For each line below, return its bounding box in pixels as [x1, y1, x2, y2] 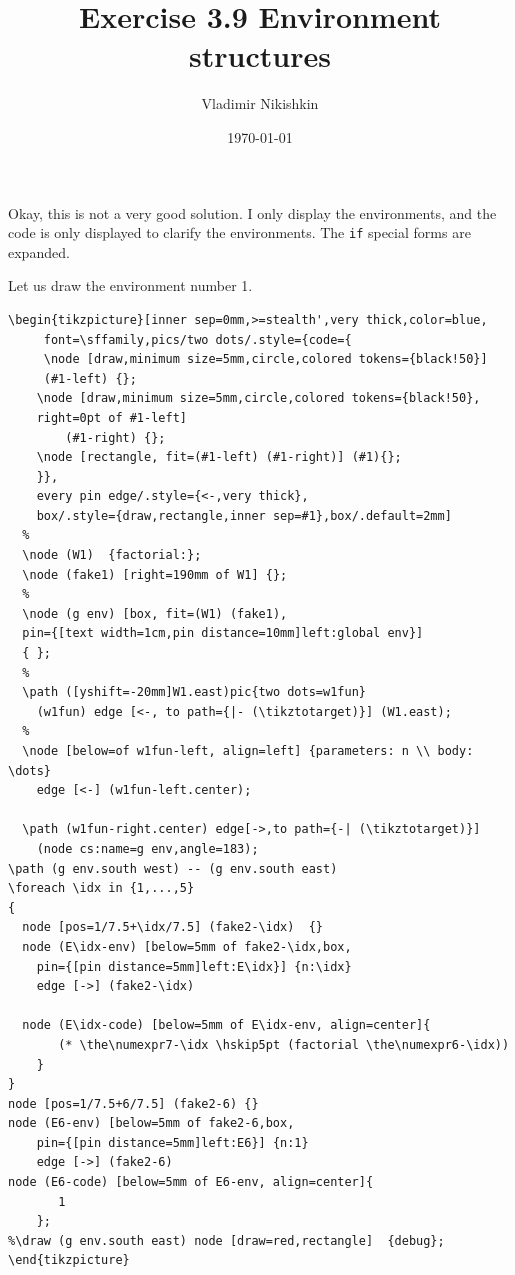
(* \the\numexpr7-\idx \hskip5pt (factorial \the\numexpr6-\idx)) [58, 1037, 510, 1052]
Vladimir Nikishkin [201, 93, 319, 114]
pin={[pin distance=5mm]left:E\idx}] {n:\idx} [36, 959, 352, 974]
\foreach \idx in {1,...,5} [8, 881, 195, 896]
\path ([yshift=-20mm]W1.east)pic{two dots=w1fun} [22, 685, 366, 700]
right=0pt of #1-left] [36, 410, 187, 425]
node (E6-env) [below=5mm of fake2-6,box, [8, 1116, 295, 1131]
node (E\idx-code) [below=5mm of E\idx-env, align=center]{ [22, 1018, 431, 1033]
